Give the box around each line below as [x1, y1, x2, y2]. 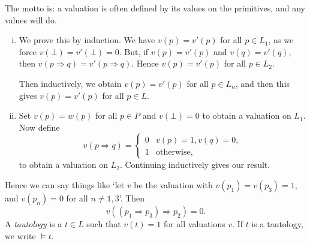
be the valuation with [134, 178, 213, 191]
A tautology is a [5, 217, 62, 230]
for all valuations [163, 217, 225, 230]
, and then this [235, 77, 290, 89]
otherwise [155, 147, 191, 156]
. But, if [119, 45, 149, 58]
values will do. [5, 13, 57, 26]
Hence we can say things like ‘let [5, 178, 125, 191]
